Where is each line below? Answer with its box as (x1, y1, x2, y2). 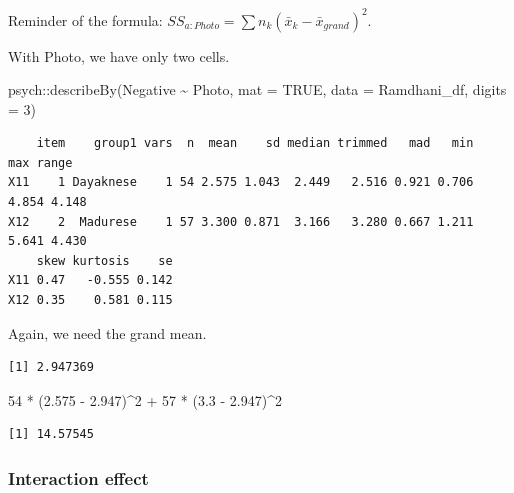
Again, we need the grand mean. (8, 322, 207, 343)
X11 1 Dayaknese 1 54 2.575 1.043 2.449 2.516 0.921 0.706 (8, 175, 474, 190)
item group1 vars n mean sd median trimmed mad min (36, 136, 474, 151)
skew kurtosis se (36, 253, 173, 268)
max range (8, 155, 73, 170)
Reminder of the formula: (8, 9, 163, 30)
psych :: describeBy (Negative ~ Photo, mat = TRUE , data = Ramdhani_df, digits (8, 79, 507, 100)
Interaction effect (8, 465, 149, 490)
